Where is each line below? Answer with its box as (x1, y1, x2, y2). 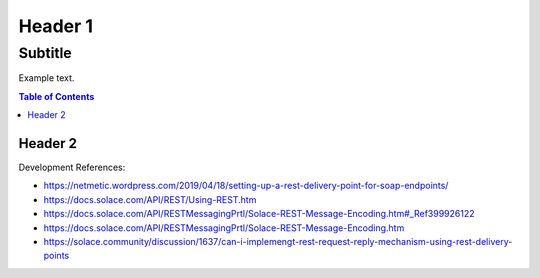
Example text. (18, 72, 75, 84)
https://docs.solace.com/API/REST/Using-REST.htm (43, 193, 257, 205)
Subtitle (18, 44, 72, 62)
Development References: (18, 161, 126, 174)
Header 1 (18, 15, 94, 37)
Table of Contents (18, 90, 95, 102)
